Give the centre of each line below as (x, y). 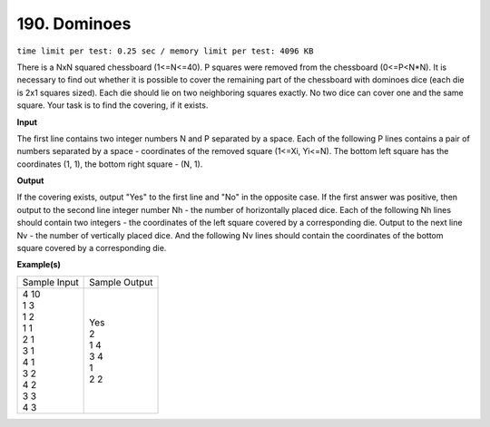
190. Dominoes (74, 24)
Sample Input (50, 282)
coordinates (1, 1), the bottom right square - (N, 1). (110, 164)
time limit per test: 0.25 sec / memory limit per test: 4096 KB (165, 51)
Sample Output (121, 282)
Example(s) (39, 265)
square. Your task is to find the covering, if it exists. (113, 105)
